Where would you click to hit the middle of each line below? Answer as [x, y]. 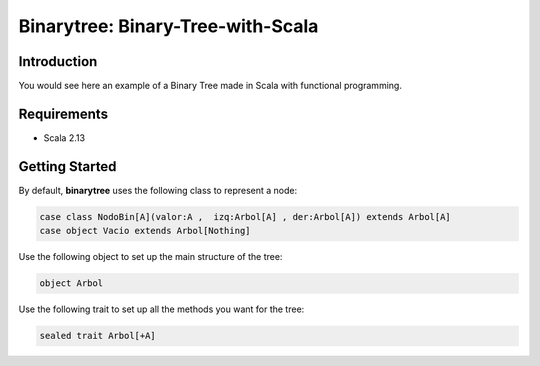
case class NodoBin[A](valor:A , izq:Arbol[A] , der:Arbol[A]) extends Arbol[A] [245, 216]
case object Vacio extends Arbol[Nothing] [145, 231]
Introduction [58, 61]
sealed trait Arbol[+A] [98, 336]
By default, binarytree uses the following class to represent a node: [158, 190]
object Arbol [71, 283]
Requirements [63, 113]
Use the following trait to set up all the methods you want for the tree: [161, 309]
